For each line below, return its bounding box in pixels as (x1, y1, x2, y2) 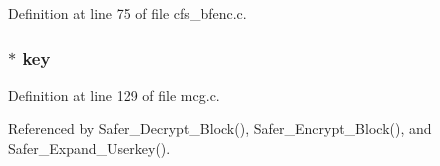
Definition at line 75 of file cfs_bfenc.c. (8, 3, 247, 23)
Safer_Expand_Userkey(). (8, 138, 171, 158)
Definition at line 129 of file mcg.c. (8, 84, 220, 105)
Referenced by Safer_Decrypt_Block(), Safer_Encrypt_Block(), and (8, 118, 432, 139)
